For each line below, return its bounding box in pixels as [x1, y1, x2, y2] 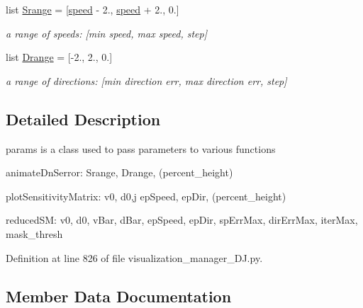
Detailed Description [6, 108, 161, 130]
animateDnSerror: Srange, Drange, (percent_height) [6, 165, 233, 180]
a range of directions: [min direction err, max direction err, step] [6, 73, 287, 88]
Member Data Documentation [6, 285, 232, 307]
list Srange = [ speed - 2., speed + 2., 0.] [6, 2, 179, 16]
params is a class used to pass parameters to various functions [6, 141, 276, 156]
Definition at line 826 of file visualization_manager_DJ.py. [6, 250, 263, 265]
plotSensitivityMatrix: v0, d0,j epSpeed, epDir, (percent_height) [6, 188, 286, 203]
